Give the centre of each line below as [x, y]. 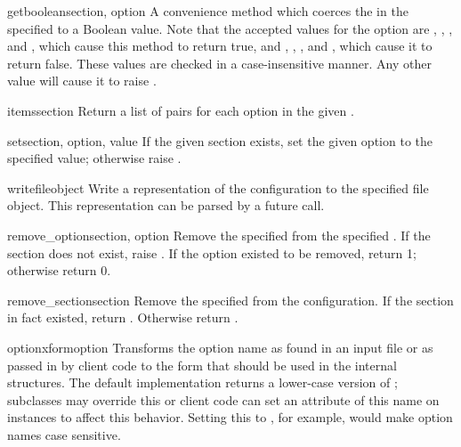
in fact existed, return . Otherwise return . [123, 317]
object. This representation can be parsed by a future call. [166, 205]
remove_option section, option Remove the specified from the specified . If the [219, 235]
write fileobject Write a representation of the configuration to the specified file [218, 187]
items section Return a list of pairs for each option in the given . [181, 110]
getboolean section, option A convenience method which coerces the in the [208, 11]
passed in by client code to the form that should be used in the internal [202, 365]
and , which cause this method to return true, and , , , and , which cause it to [220, 46]
